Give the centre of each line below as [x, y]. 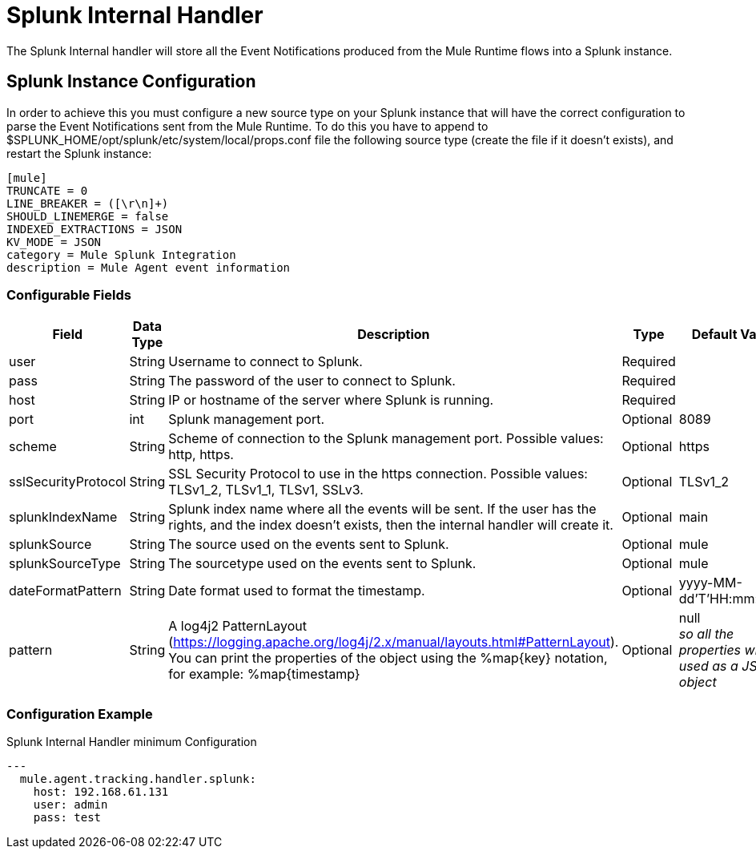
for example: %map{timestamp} [264, 674]
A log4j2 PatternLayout [237, 626]
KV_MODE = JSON [54, 242]
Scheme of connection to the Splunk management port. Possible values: [386, 439]
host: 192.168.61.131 [101, 792]
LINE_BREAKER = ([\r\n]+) [88, 203]
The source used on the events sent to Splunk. [309, 544]
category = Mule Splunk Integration [121, 254]
